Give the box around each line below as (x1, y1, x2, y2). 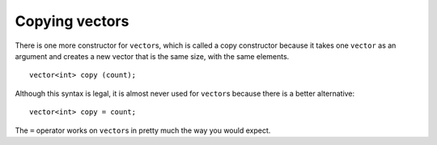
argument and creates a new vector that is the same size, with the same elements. (15, 51, 290, 61)
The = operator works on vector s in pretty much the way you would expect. (15, 126, 271, 135)
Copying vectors (15, 12, 129, 30)
